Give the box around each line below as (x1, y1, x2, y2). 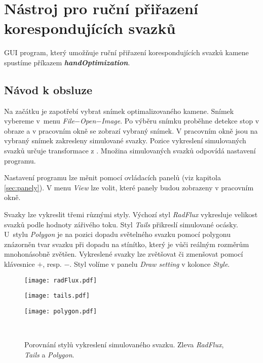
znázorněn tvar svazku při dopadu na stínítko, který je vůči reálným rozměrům (4, 238, 249, 249)
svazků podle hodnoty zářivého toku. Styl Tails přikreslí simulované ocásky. (4, 219, 238, 229)
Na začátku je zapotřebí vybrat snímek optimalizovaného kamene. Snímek (4, 105, 234, 116)
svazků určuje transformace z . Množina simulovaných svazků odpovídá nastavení (4, 145, 256, 156)
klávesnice (4, 259, 35, 269)
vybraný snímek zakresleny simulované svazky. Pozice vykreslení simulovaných (4, 135, 246, 146)
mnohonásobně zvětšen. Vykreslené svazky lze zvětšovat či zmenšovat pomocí (4, 249, 243, 259)
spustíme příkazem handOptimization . (4, 57, 130, 67)
